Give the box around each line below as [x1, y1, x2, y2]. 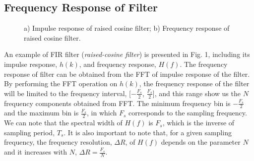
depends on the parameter [161, 137, 241, 147]
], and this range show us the [152, 88, 241, 98]
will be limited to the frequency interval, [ [4, 88, 131, 98]
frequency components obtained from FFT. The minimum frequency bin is [4, 98, 231, 108]
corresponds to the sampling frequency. [128, 107, 247, 118]
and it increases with [4, 147, 67, 157]
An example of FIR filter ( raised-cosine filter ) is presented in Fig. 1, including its [4, 49, 250, 59]
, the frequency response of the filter [139, 78, 250, 89]
